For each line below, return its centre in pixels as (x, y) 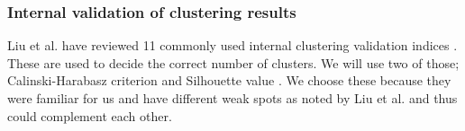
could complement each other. (90, 115)
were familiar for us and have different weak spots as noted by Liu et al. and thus (232, 98)
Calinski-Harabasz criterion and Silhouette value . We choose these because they (229, 80)
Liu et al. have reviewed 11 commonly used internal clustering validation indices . (232, 45)
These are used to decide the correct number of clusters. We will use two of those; (233, 62)
